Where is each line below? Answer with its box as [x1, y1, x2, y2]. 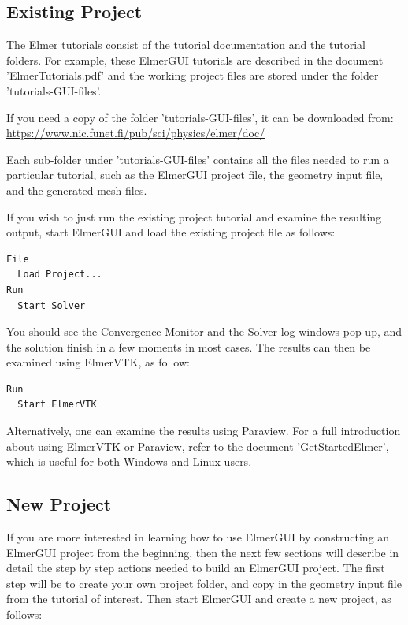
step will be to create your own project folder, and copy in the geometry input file [6, 575, 402, 591]
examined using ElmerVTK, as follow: [6, 354, 190, 370]
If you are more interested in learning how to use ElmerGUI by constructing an [6, 529, 390, 545]
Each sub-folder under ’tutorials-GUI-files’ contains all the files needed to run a [6, 151, 389, 167]
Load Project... [17, 269, 102, 281]
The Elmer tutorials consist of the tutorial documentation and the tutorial [6, 36, 366, 53]
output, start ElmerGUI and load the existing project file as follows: [6, 224, 336, 240]
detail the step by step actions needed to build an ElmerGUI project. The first [6, 560, 385, 576]
